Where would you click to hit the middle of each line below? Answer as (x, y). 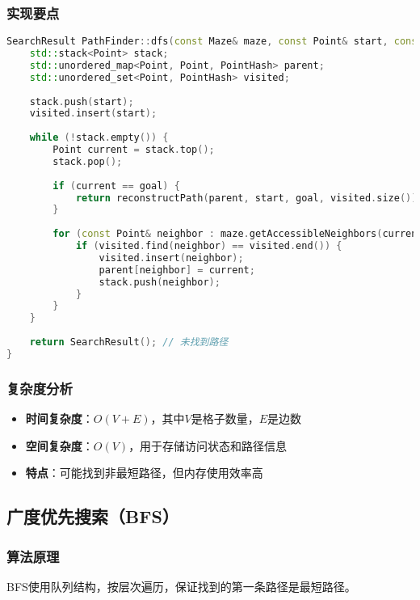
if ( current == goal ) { (116, 186)
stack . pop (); (88, 161)
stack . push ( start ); (82, 101)
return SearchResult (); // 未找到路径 (129, 342)
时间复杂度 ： (59, 418)
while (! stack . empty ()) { (99, 138)
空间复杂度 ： (59, 445)
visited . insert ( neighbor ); (171, 258)
